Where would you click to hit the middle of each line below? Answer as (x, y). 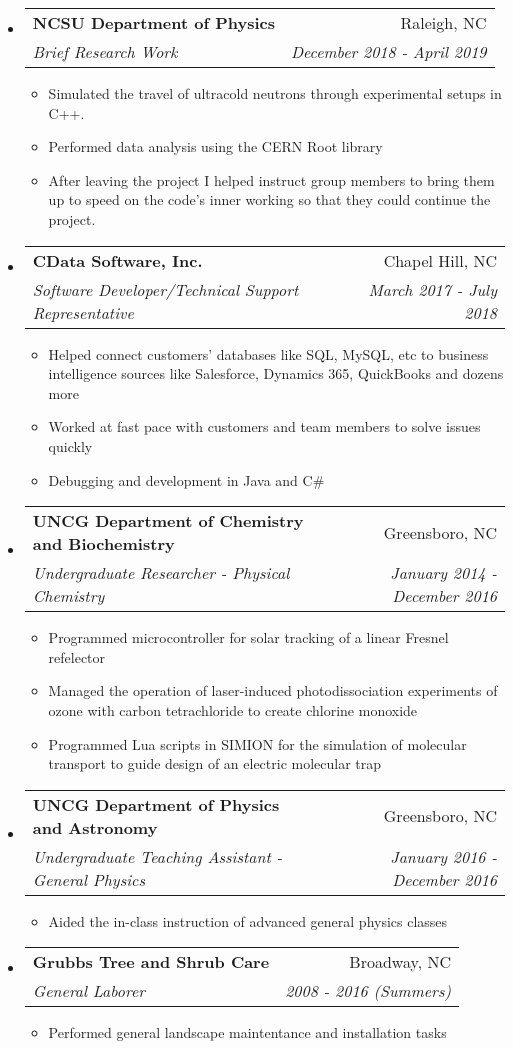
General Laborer (88, 991)
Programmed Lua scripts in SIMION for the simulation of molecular (257, 743)
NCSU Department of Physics (153, 22)
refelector (77, 656)
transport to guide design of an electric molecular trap (215, 763)
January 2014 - (443, 573)
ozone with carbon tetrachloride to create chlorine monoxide (233, 709)
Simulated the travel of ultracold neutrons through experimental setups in (275, 93)
